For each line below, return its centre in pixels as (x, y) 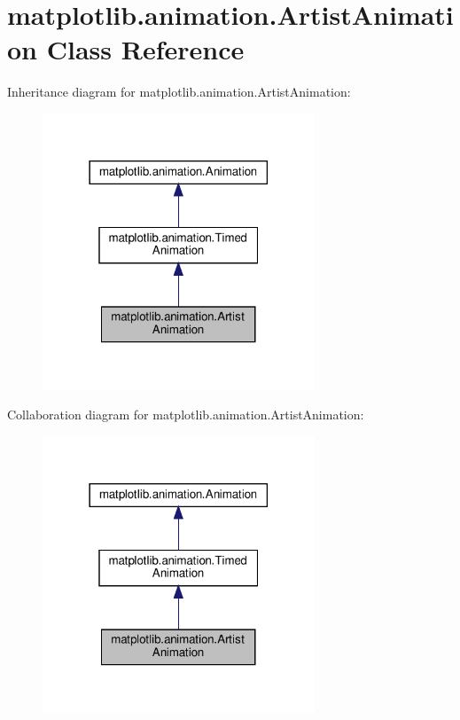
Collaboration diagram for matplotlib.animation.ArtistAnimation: (186, 415)
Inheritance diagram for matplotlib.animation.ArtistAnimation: (179, 92)
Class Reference (145, 49)
